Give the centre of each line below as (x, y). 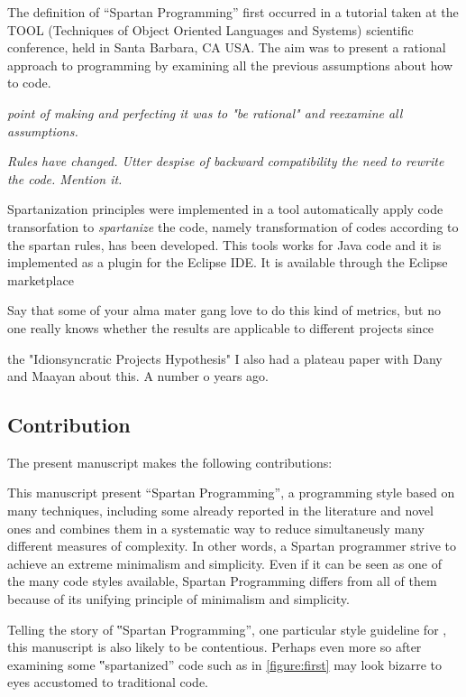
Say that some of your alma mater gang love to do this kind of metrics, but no (224, 310)
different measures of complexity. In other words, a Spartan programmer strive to (232, 546)
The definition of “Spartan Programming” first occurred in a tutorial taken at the (233, 12)
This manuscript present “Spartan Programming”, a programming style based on (231, 493)
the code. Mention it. (65, 178)
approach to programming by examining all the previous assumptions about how (230, 65)
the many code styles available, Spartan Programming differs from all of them (222, 581)
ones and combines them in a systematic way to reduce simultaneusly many (216, 528)
